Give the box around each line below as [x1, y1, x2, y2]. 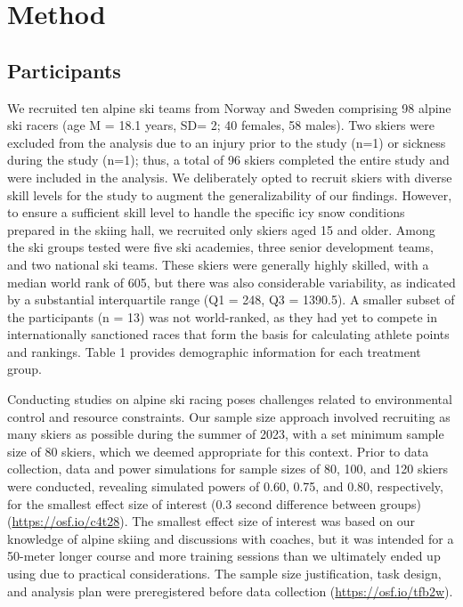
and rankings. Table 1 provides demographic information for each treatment [7, 342, 421, 360]
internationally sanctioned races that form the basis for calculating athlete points [7, 325, 450, 344]
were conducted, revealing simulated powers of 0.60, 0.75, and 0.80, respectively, [7, 477, 443, 496]
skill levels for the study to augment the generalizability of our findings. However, [7, 185, 452, 204]
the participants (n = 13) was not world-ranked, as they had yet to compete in [7, 307, 437, 326]
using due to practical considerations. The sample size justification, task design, [7, 564, 442, 583]
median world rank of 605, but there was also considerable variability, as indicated [7, 272, 456, 291]
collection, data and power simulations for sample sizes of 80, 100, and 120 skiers [7, 459, 448, 478]
